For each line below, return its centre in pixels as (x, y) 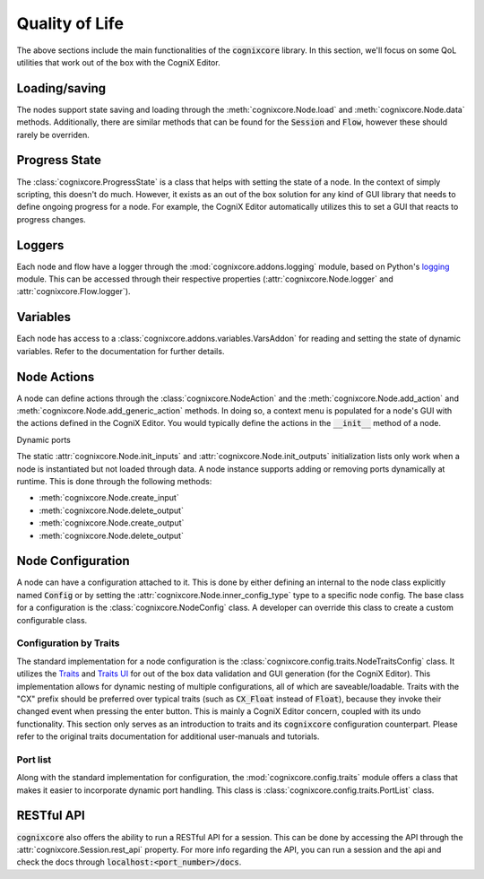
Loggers (40, 245)
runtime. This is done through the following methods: (114, 481)
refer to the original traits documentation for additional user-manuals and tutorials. (168, 736)
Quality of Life (70, 23)
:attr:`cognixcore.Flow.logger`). (73, 292)
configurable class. (52, 620)
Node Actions (56, 377)
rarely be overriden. (53, 135)
